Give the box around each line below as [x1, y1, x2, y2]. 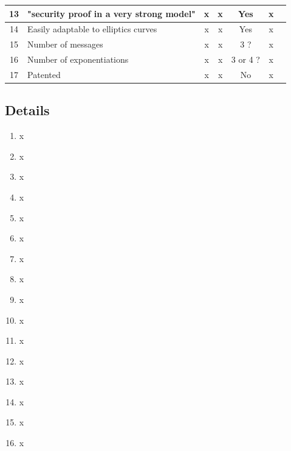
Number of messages [27, 38, 103, 51]
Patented [27, 68, 61, 80]
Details [5, 101, 50, 119]
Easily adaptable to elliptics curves [27, 23, 157, 35]
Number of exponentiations [27, 53, 129, 66]
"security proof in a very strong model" [27, 7, 196, 20]
